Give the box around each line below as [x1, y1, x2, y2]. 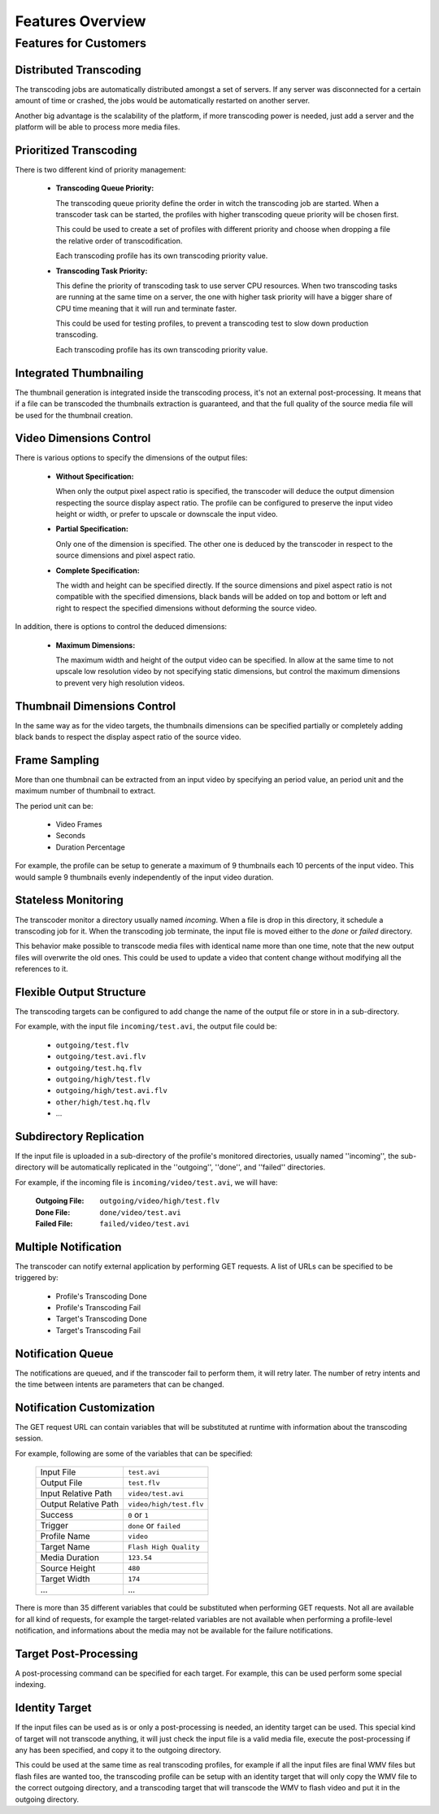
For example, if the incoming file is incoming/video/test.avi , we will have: [15, 1177, 278, 1187]
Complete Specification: [55, 566, 140, 575]
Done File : [35, 1207, 71, 1217]
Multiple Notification [15, 1239, 122, 1253]
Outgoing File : [35, 1196, 85, 1206]
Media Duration [40, 1552, 99, 1563]
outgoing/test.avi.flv [55, 1052, 146, 1061]
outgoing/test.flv [55, 1040, 129, 1050]
